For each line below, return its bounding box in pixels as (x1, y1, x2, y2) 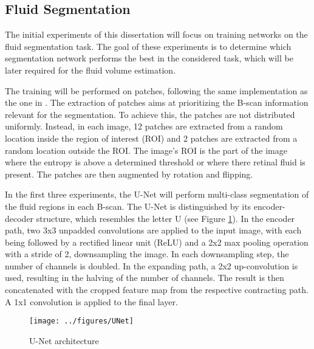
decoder (5, 212, 34, 224)
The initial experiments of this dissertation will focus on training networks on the (5, 28, 308, 41)
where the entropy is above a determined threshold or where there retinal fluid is (5, 156, 305, 168)
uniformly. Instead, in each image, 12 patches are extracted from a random (5, 120, 283, 133)
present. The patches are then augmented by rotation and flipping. (5, 167, 253, 180)
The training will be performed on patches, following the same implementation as (5, 84, 308, 97)
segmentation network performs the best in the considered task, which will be (5, 52, 293, 64)
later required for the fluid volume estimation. (5, 63, 176, 76)
